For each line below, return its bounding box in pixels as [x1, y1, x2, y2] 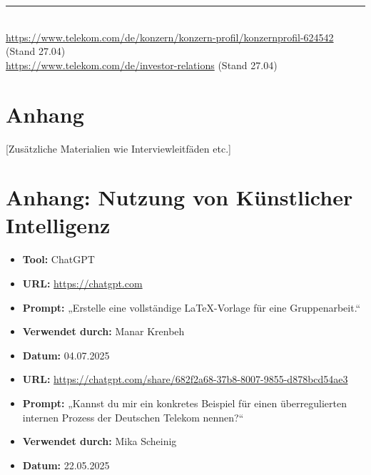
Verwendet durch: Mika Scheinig [22, 434, 177, 449]
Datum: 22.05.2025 [22, 457, 110, 472]
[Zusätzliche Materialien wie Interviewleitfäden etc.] [6, 141, 231, 155]
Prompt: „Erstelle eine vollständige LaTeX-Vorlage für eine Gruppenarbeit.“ [22, 300, 361, 315]
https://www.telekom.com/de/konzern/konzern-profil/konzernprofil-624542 [6, 29, 334, 44]
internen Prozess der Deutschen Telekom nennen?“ [22, 409, 244, 424]
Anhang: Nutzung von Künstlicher [6, 183, 353, 212]
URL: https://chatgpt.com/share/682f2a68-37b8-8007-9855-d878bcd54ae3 [22, 372, 348, 387]
